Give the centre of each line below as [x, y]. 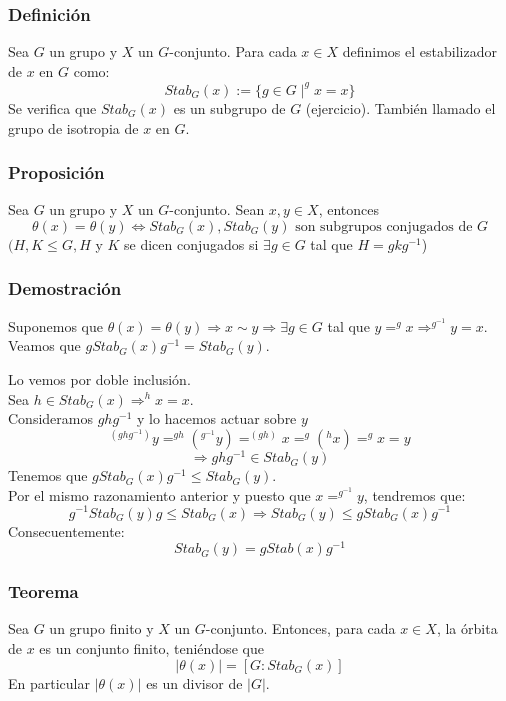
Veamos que [44, 345]
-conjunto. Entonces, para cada [300, 628]
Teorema [43, 591]
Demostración [65, 288]
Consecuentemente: [66, 530]
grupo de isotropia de [73, 127]
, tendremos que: [414, 494]
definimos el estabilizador [419, 51]
